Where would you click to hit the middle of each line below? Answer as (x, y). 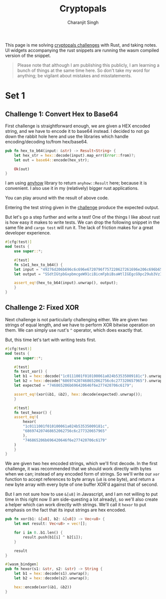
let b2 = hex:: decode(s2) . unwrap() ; (52, 578)
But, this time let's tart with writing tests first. (51, 340)
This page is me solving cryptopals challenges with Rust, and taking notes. (81, 45)
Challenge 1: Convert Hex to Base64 (62, 114)
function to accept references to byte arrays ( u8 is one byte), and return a (80, 479)
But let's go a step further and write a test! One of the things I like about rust (83, 217)
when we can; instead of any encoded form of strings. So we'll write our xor (83, 474)
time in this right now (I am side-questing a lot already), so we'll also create (82, 499)
